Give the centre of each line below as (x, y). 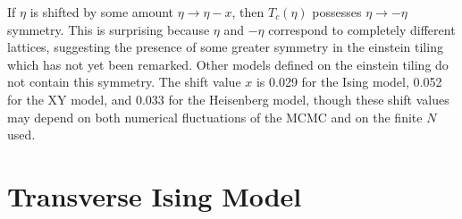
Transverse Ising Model (155, 195)
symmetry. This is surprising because (109, 29)
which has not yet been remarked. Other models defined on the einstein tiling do (228, 64)
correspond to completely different (362, 29)
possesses (337, 12)
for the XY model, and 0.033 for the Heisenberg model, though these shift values (228, 99)
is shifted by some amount (102, 12)
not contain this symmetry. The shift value (124, 82)
